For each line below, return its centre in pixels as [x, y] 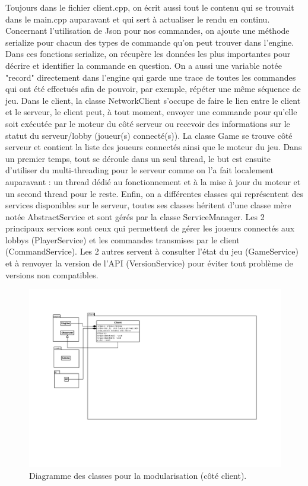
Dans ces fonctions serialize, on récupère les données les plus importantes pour [148, 54]
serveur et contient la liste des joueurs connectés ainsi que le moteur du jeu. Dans [154, 147]
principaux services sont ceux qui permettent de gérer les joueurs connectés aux [150, 228]
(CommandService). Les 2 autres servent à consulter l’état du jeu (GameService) [152, 251]
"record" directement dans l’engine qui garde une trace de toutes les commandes [151, 77]
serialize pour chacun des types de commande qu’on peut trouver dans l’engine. [150, 42]
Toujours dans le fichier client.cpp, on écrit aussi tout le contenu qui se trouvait [150, 7]
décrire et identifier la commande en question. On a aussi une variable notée [144, 65]
